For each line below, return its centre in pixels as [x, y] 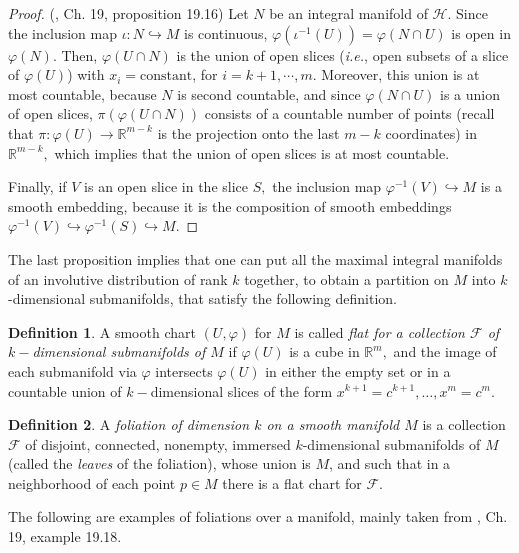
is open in [481, 32]
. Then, [75, 54]
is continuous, [226, 32]
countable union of [65, 390]
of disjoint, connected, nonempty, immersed [158, 443]
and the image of [445, 351]
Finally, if [37, 186]
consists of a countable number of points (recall [349, 113]
